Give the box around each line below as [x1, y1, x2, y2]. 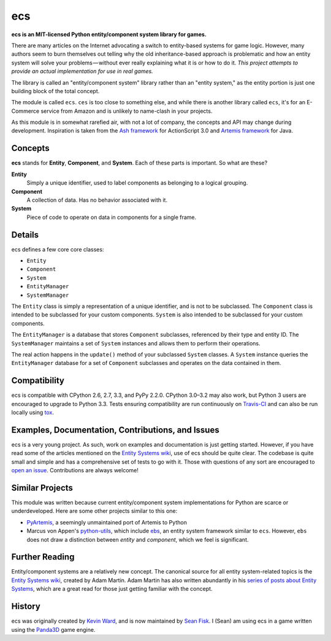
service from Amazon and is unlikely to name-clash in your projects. [40, 107, 213, 115]
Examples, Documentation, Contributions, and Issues [11, 424, 220, 435]
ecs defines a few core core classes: [11, 245, 104, 253]
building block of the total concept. [11, 87, 100, 94]
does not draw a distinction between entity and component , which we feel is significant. [26, 535, 249, 543]
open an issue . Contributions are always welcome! [11, 467, 139, 474]
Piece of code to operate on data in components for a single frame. [26, 213, 197, 221]
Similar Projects [11, 482, 74, 493]
